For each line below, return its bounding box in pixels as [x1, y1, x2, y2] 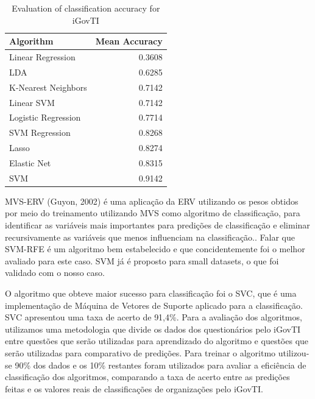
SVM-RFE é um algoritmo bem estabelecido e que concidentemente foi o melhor [5, 242, 305, 255]
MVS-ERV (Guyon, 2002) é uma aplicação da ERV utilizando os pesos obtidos [5, 194, 299, 207]
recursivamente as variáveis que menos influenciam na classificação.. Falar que [5, 230, 295, 243]
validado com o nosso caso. [5, 266, 105, 279]
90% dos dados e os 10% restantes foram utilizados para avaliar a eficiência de [15, 358, 306, 371]
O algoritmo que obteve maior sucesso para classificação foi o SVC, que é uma [5, 287, 297, 300]
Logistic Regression [9, 111, 81, 124]
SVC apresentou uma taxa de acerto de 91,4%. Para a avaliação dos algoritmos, [5, 311, 302, 323]
